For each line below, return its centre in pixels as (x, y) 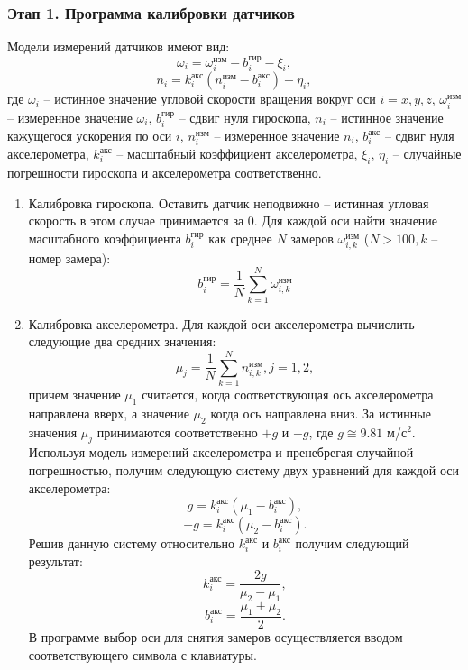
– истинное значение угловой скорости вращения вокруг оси (210, 99)
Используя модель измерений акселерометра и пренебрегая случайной (221, 452)
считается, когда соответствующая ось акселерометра (288, 394)
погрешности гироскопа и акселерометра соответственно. (165, 172)
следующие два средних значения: (122, 341)
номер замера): (69, 257)
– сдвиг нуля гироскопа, (245, 117)
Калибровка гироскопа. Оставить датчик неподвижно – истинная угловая (229, 202)
